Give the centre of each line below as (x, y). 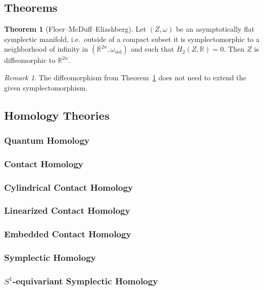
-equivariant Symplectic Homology (85, 281)
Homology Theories (57, 115)
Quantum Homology (47, 140)
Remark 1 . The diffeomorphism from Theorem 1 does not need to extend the (125, 77)
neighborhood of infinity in (46, 49)
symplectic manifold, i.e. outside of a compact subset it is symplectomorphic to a (132, 39)
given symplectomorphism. (46, 87)
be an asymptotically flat (215, 29)
